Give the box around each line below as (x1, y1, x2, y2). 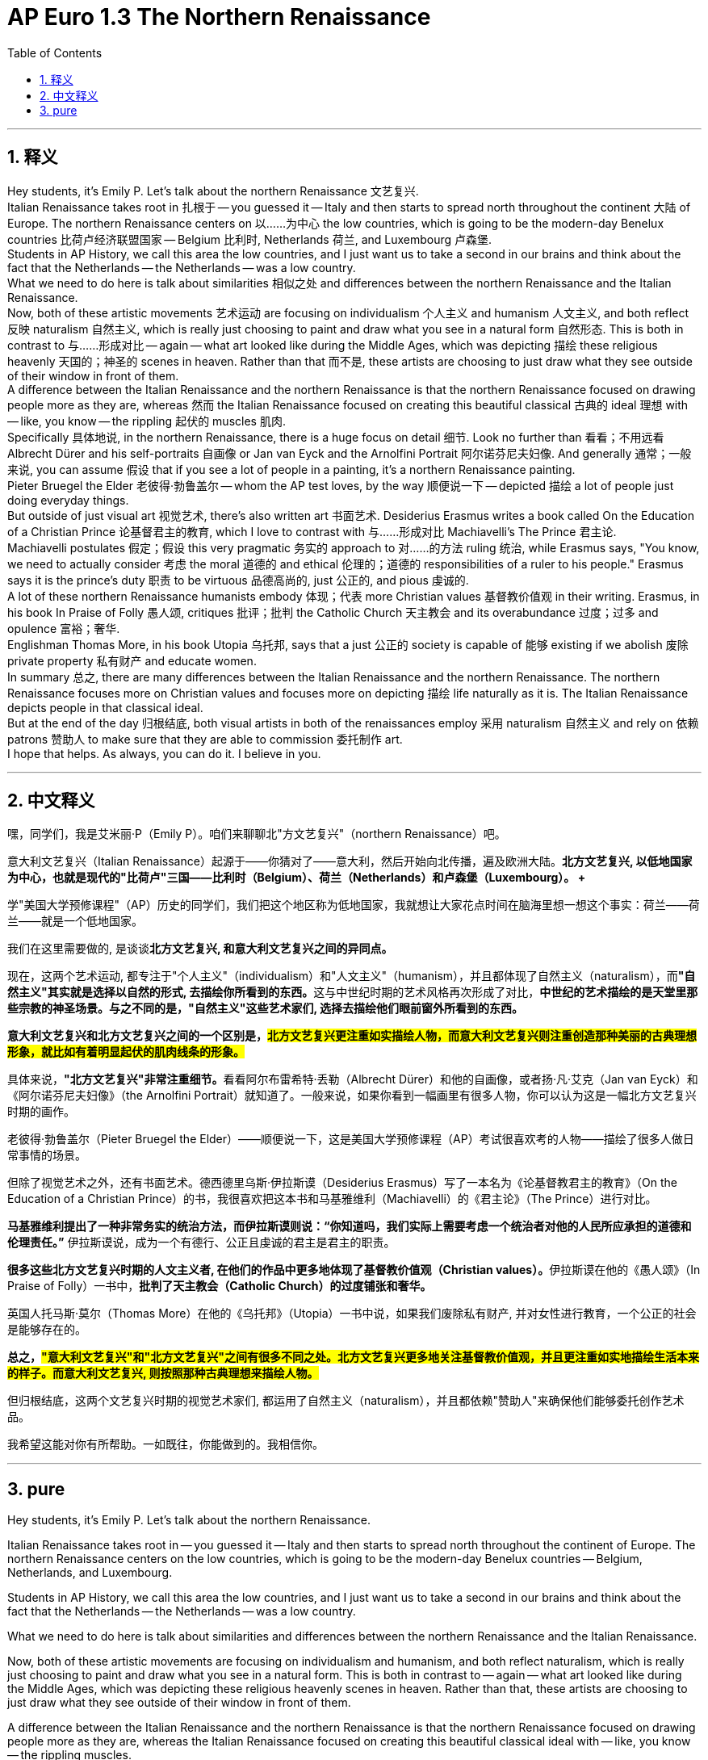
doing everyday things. (7, 492, 129, 507)
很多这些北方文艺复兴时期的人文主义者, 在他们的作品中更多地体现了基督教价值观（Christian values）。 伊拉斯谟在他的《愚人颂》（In (7, 1263, 701, 1277)
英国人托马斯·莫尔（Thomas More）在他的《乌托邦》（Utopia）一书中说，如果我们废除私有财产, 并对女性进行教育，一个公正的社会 (7, 1306, 697, 1321)
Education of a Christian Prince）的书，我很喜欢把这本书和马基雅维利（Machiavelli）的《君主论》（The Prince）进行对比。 (7, 1192, 657, 1206)
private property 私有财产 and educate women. (7, 653, 257, 668)
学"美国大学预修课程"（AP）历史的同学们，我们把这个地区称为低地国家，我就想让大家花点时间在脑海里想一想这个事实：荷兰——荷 (7, 898, 700, 912)
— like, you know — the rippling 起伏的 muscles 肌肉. (7, 413, 286, 428)
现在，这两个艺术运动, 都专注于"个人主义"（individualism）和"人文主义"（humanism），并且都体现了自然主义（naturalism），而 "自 (7, 969, 696, 983)
